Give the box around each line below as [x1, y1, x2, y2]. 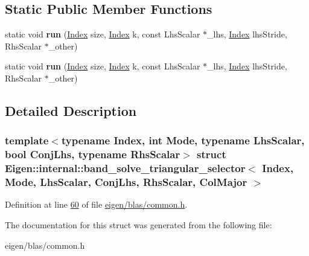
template [5, 133, 49, 148]
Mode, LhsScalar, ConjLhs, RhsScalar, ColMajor [5, 174, 247, 190]
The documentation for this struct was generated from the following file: [5, 218, 272, 231]
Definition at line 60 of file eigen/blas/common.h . [5, 198, 188, 211]
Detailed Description [5, 101, 137, 120]
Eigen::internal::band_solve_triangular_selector [5, 161, 246, 176]
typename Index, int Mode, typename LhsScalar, [61, 133, 305, 148]
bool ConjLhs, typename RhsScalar [5, 147, 180, 162]
